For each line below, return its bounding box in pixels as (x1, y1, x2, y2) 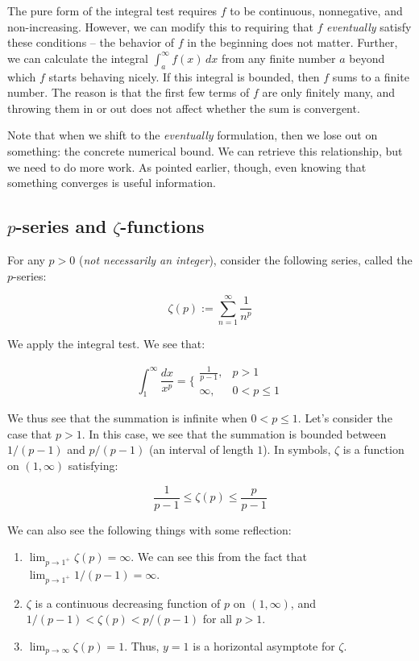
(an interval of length (148, 441, 254, 458)
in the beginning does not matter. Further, (187, 34, 398, 51)
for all (202, 610, 232, 627)
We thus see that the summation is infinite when (7, 409, 247, 426)
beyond (349, 49, 385, 66)
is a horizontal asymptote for (193, 637, 335, 654)
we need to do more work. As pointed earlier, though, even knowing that (7, 158, 367, 175)
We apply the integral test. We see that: (7, 335, 205, 352)
